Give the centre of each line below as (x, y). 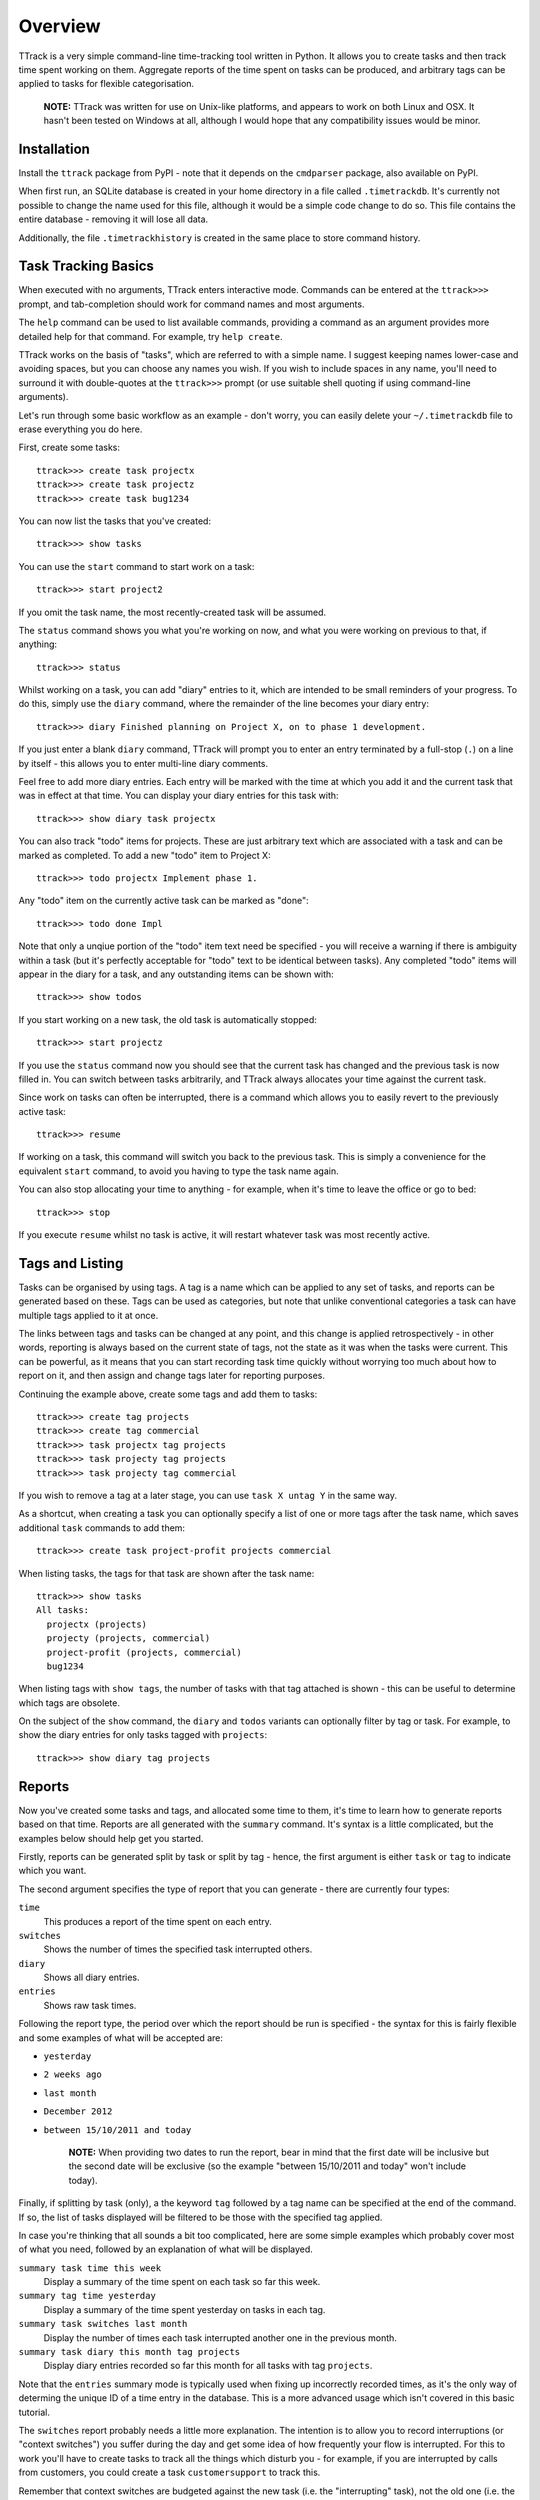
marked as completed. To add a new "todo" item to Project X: (144, 855)
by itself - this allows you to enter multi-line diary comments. (143, 763)
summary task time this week (90, 2268)
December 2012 (78, 2111)
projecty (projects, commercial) (128, 1638)
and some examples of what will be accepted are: (121, 2037)
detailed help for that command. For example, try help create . (150, 336)
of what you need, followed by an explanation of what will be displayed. (166, 2249)
